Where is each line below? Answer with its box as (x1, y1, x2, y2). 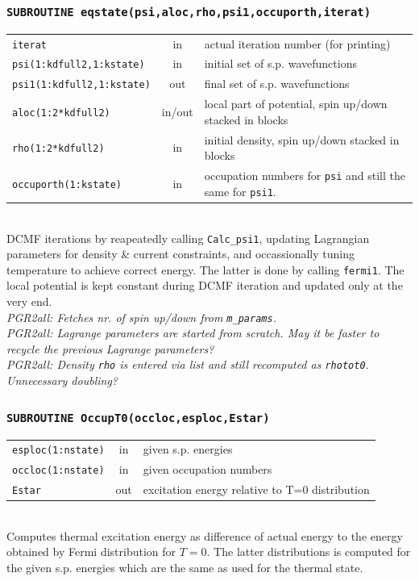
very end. (6, 293, 52, 310)
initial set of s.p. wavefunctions (204, 55, 357, 72)
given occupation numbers (143, 461, 272, 478)
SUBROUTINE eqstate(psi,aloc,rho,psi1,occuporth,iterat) (6, 5, 371, 19)
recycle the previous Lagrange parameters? (6, 340, 214, 357)
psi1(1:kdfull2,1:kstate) (12, 79, 151, 91)
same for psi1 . (204, 182, 276, 199)
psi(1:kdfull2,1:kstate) (12, 59, 145, 71)
